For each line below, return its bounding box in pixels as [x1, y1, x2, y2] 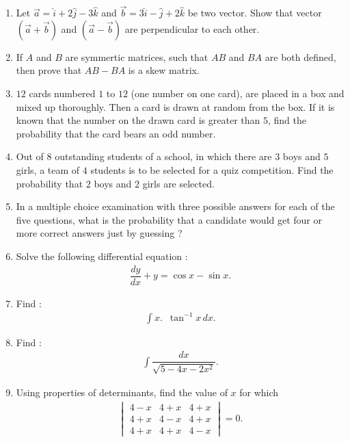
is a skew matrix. [128, 63, 200, 77]
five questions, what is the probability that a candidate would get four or [16, 212, 323, 226]
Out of [16, 149, 44, 164]
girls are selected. [142, 176, 215, 190]
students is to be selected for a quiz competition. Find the [90, 162, 334, 177]
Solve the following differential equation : [16, 248, 188, 263]
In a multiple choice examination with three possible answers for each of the [16, 199, 335, 213]
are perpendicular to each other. [124, 21, 260, 36]
